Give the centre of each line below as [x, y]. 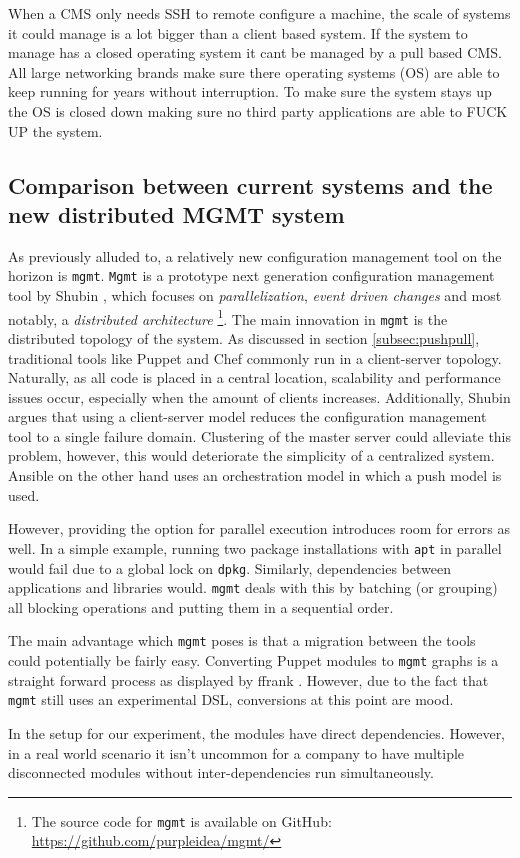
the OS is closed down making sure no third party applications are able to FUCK [258, 110]
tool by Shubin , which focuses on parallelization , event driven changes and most [255, 295]
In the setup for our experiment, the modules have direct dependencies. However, [257, 732]
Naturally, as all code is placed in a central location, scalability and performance [254, 377]
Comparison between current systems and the [250, 184]
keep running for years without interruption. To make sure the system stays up [250, 91]
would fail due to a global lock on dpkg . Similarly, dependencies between [229, 567]
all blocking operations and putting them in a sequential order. [201, 606]
